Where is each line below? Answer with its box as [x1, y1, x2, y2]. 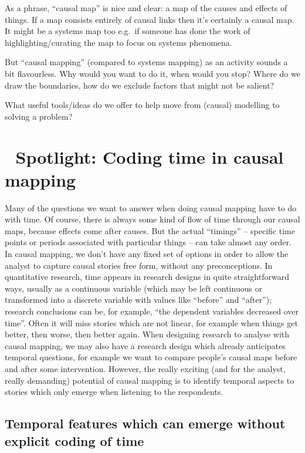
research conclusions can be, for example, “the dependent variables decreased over [5, 305, 299, 317]
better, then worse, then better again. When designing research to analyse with [5, 328, 290, 340]
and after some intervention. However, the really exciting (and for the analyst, [5, 362, 286, 374]
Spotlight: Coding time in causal [15, 144, 284, 168]
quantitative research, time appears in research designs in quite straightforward [5, 271, 289, 283]
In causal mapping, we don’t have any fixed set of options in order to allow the [5, 248, 289, 260]
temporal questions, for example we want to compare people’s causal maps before [5, 351, 297, 363]
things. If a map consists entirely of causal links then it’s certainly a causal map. [5, 13, 294, 25]
